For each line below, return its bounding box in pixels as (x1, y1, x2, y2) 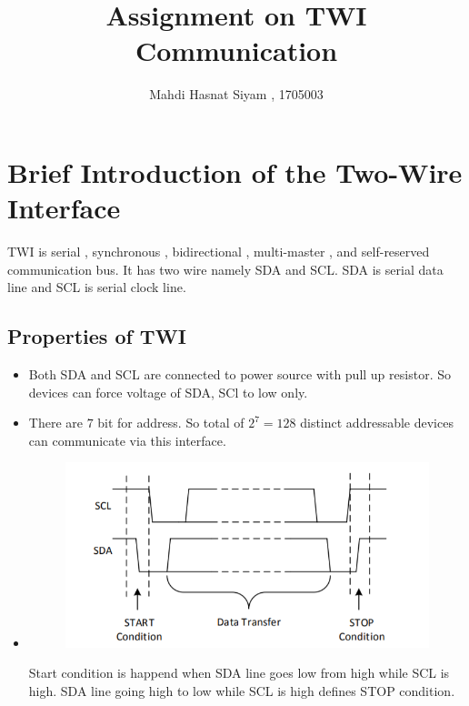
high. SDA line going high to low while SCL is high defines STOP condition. (28, 681, 455, 701)
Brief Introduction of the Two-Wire (7, 153, 463, 190)
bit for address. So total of (97, 413, 244, 432)
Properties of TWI (7, 322, 186, 350)
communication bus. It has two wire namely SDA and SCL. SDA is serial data (7, 259, 444, 278)
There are (28, 413, 83, 432)
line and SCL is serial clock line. (7, 277, 186, 297)
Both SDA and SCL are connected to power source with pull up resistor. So (28, 365, 451, 384)
